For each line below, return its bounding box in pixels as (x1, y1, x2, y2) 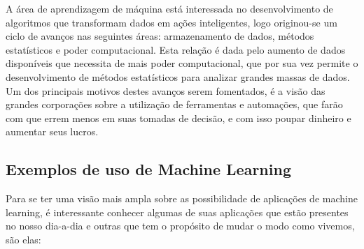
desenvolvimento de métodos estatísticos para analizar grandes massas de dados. (6, 69, 350, 84)
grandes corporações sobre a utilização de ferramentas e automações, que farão (6, 97, 343, 112)
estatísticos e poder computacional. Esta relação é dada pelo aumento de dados (6, 42, 346, 56)
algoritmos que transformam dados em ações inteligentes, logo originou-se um (6, 15, 337, 29)
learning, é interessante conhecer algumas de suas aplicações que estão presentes (6, 204, 349, 219)
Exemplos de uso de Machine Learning (6, 158, 291, 180)
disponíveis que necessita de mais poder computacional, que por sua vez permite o (6, 56, 358, 70)
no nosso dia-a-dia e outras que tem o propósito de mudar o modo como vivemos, (6, 218, 355, 233)
